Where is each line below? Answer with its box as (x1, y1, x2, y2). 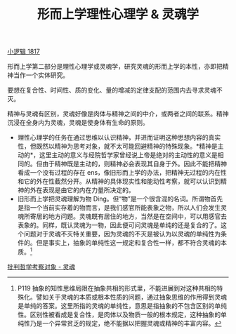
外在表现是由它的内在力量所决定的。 (29, 186, 135, 194)
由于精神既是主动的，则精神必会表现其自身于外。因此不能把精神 (41, 159, 227, 168)
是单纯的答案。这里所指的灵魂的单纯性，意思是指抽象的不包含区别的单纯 (17, 301, 227, 309)
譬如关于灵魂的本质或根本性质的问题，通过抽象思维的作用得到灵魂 (36, 293, 227, 301)
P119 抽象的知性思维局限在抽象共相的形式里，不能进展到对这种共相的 (17, 283, 217, 292)
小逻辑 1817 (7, 47, 40, 56)
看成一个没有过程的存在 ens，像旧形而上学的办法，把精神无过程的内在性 (17, 168, 227, 177)
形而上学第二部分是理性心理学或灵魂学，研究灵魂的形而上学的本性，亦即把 (7, 62, 223, 71)
